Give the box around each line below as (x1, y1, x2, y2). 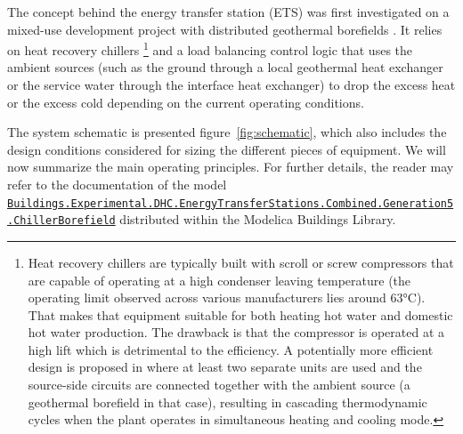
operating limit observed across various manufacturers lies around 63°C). (28, 288, 426, 307)
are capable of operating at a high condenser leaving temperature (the (28, 270, 411, 289)
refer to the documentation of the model (7, 175, 227, 193)
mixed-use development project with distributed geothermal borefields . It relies (7, 20, 443, 38)
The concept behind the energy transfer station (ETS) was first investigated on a (7, 3, 450, 20)
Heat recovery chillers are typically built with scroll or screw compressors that (28, 253, 454, 271)
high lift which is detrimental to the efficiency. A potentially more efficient (28, 340, 434, 358)
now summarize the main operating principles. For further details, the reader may (7, 157, 454, 176)
